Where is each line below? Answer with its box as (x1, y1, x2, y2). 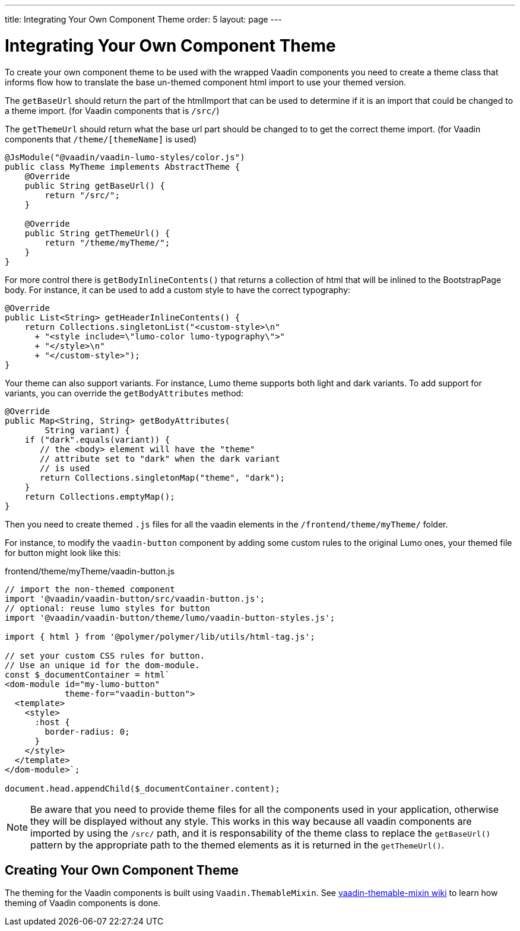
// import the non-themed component (5, 584, 175, 594)
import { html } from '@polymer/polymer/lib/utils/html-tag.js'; (5, 631, 315, 641)
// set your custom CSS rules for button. (5, 650, 205, 660)
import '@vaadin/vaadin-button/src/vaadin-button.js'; (5, 593, 265, 603)
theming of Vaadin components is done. (5, 898, 161, 908)
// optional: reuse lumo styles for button (5, 603, 210, 613)
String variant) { (45, 425, 130, 435)
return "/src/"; (45, 190, 120, 200)
